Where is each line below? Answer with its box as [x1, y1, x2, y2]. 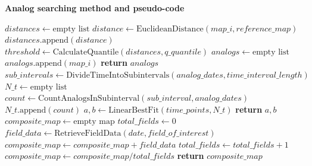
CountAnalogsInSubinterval [38, 94, 140, 103]
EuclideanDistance [136, 24, 204, 33]
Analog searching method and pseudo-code [5, 2, 185, 14]
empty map [73, 117, 115, 126]
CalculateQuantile [52, 47, 119, 56]
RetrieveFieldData [54, 129, 121, 138]
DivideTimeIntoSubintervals [66, 71, 170, 79]
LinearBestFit [108, 106, 159, 114]
